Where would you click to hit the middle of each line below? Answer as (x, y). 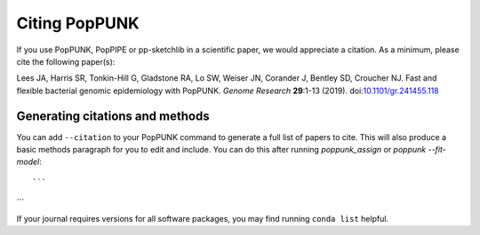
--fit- (437, 150)
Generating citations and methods (113, 116)
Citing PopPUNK (78, 23)
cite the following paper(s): (66, 61)
